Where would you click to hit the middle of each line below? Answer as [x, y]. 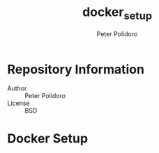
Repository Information [76, 69]
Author [17, 88]
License [18, 103]
